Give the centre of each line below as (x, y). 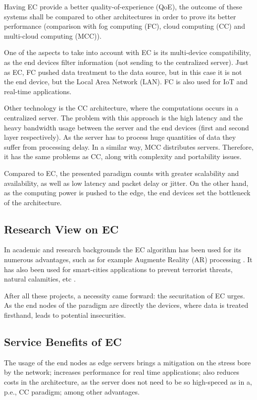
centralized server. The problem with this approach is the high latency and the (124, 117)
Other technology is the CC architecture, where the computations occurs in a (121, 108)
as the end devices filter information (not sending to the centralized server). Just (126, 62)
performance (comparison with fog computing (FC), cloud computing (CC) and (125, 26)
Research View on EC (61, 229)
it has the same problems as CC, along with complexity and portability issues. (123, 156)
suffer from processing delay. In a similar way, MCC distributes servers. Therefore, (129, 146)
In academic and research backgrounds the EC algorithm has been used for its (123, 250)
